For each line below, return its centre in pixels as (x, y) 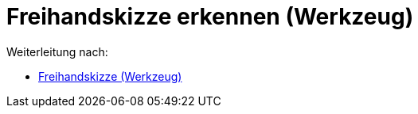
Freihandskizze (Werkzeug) (110, 76)
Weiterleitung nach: (57, 51)
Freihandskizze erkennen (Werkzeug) (210, 17)
